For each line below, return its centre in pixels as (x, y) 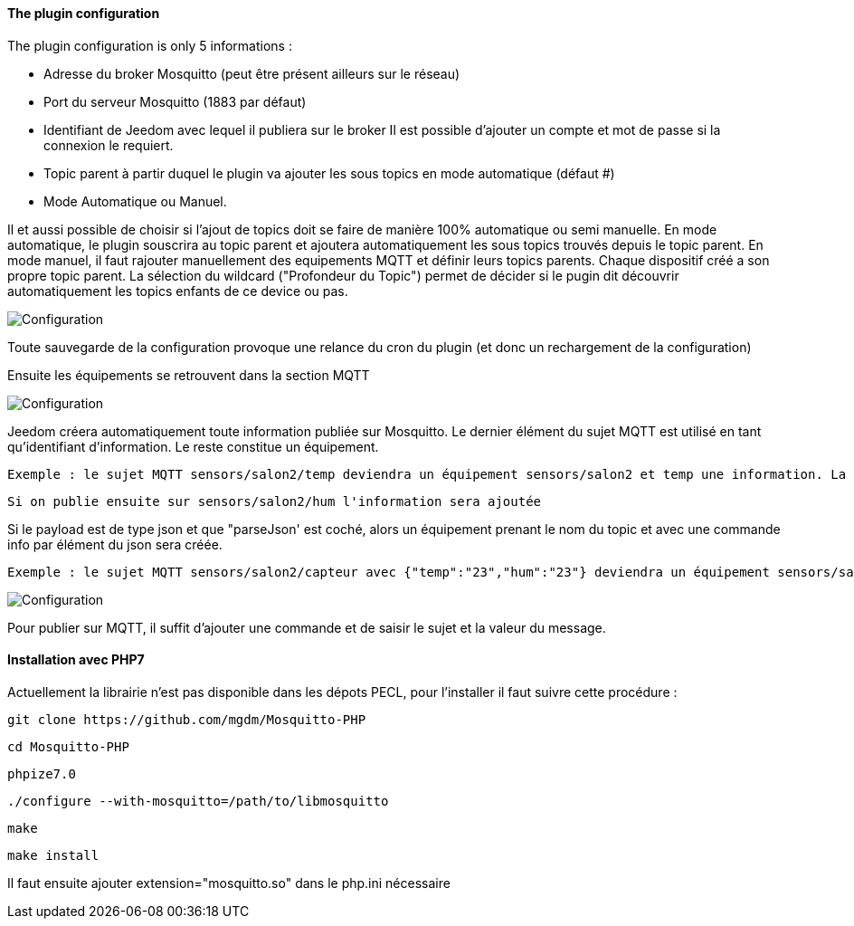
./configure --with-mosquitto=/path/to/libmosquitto (198, 801)
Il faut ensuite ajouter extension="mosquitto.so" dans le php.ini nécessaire (229, 883)
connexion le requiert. (109, 145)
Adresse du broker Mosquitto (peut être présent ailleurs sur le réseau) (252, 73)
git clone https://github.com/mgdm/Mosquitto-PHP (187, 719)
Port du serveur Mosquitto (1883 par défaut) (175, 101)
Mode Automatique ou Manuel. (135, 201)
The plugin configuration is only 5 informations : (150, 45)
